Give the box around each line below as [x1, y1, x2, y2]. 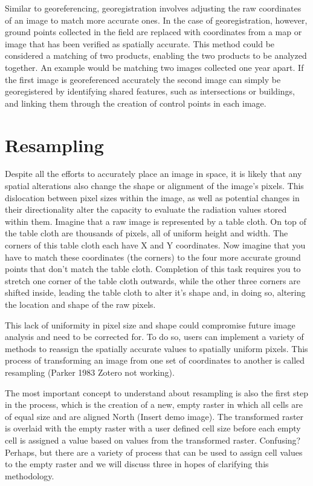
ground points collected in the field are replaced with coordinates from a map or [5, 25, 302, 38]
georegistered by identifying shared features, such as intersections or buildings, [5, 85, 295, 98]
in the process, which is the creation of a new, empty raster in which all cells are [5, 398, 303, 411]
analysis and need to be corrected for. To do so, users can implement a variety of [5, 330, 304, 343]
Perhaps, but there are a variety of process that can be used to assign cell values [5, 445, 303, 458]
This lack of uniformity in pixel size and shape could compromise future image [5, 318, 295, 331]
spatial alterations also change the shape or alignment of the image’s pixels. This [5, 179, 304, 192]
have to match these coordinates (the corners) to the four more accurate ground [5, 250, 301, 263]
